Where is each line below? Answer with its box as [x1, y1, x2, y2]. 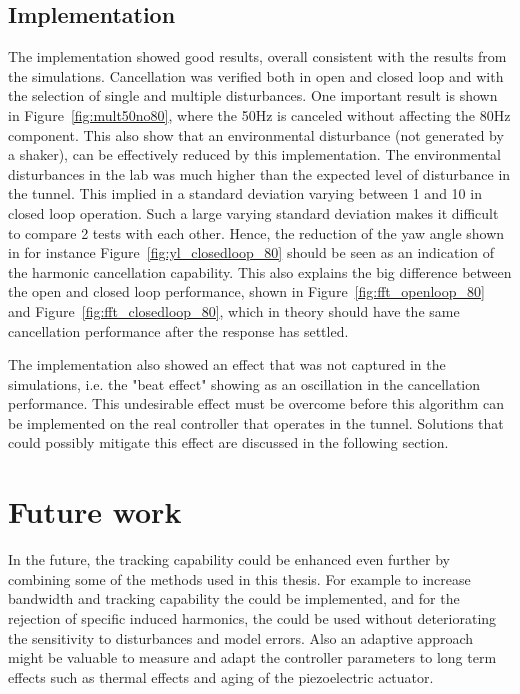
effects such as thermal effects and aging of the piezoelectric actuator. [8, 666, 434, 687]
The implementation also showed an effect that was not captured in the [8, 354, 446, 375]
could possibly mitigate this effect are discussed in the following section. [8, 432, 449, 453]
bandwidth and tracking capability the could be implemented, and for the [8, 588, 460, 609]
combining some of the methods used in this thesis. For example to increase [8, 568, 471, 589]
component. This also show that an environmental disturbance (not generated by [8, 124, 504, 145]
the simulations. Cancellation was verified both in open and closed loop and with [8, 65, 504, 86]
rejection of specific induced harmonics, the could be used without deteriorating [8, 607, 497, 628]
